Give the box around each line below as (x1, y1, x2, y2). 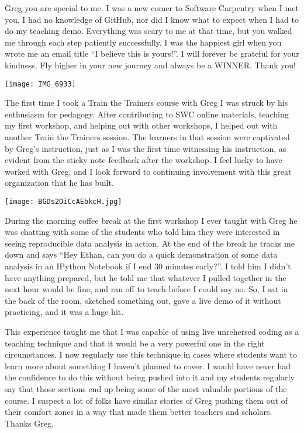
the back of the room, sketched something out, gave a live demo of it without (5, 294, 281, 306)
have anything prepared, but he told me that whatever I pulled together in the (5, 271, 286, 283)
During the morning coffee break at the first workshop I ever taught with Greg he (5, 214, 298, 226)
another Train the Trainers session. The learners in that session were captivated (5, 131, 290, 143)
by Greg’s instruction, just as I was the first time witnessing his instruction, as (5, 142, 286, 154)
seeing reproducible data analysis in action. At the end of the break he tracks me (5, 237, 295, 249)
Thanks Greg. (5, 417, 54, 429)
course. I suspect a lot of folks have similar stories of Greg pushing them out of (5, 394, 288, 406)
